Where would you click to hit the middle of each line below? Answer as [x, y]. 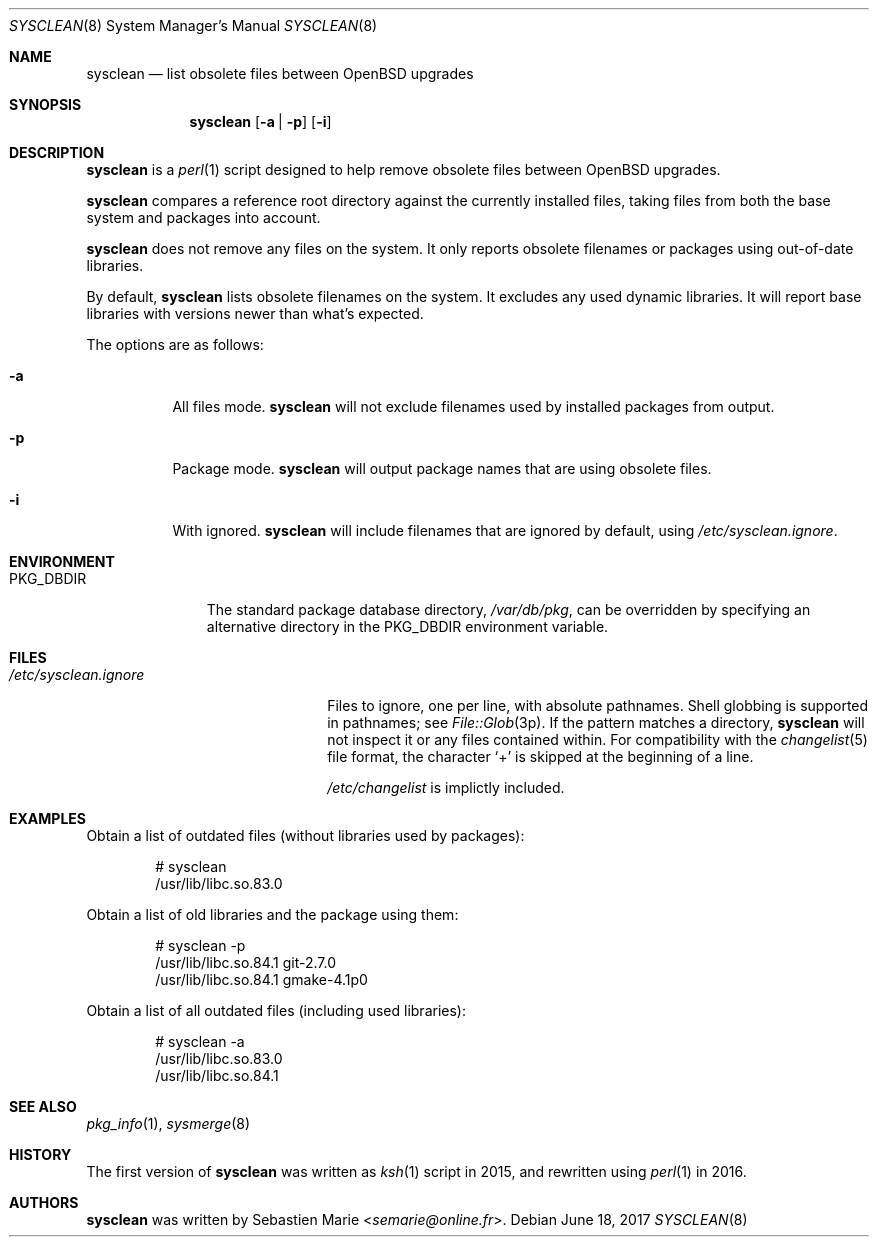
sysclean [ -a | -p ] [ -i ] [260, 121]
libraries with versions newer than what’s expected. [255, 313]
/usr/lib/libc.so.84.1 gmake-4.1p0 [261, 979]
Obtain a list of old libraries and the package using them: [272, 914]
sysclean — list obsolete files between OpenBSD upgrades [280, 73]
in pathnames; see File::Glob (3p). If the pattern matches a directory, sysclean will [596, 722]
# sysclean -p [200, 945]
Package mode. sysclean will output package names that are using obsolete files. [442, 468]
